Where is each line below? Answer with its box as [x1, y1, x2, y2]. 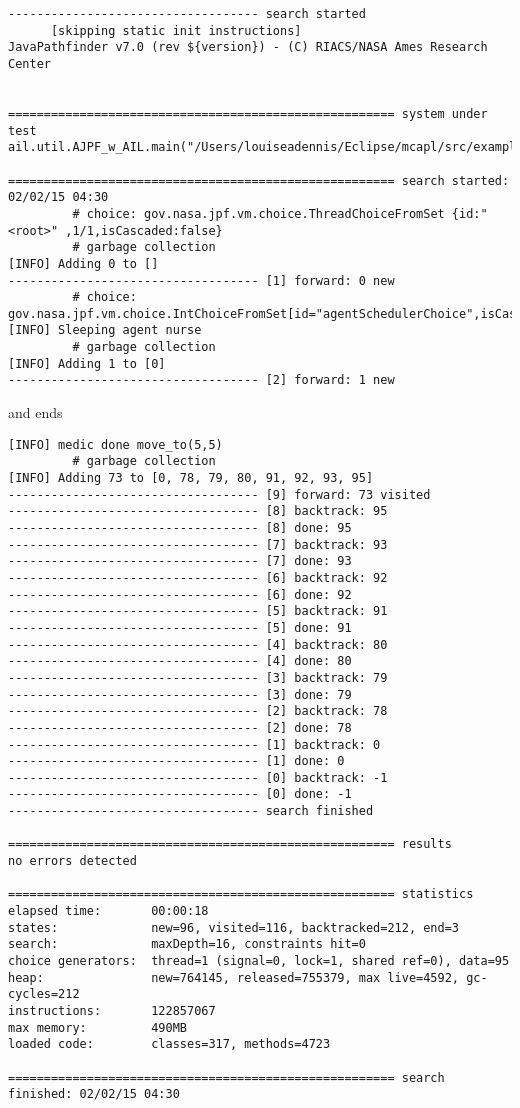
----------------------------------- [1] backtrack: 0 [8, 737, 381, 752]
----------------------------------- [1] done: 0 [8, 754, 345, 769]
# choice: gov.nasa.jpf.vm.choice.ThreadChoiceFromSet [72, 206, 445, 221]
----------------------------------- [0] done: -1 [8, 787, 352, 802]
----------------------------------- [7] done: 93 [8, 554, 352, 569]
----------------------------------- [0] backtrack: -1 [8, 770, 388, 785]
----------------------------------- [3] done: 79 [8, 687, 352, 702]
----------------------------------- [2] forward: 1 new [8, 373, 395, 388]
